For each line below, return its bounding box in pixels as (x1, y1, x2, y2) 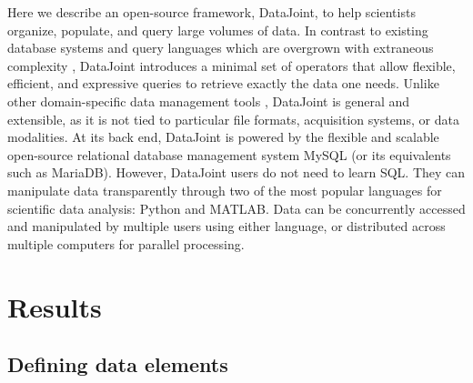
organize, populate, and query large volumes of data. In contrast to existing (7, 20, 428, 39)
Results (7, 287, 102, 325)
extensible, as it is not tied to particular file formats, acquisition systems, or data (7, 109, 459, 128)
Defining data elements (7, 350, 228, 378)
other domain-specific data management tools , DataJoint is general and (7, 91, 410, 110)
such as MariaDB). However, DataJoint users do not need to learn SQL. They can (7, 163, 466, 182)
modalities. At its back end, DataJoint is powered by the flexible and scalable (7, 127, 439, 146)
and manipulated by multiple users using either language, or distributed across (7, 217, 446, 236)
